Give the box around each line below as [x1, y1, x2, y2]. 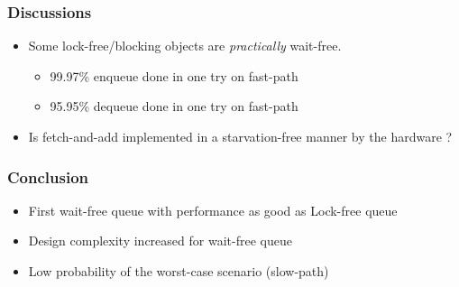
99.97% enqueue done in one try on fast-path [50, 66, 298, 85]
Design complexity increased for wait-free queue [28, 231, 292, 250]
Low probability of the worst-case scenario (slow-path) [28, 262, 329, 280]
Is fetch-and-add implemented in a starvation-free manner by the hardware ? [28, 127, 453, 145]
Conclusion [7, 165, 88, 188]
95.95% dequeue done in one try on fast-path [50, 97, 298, 116]
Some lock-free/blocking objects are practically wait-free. [28, 36, 342, 55]
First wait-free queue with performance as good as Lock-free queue [28, 200, 398, 219]
